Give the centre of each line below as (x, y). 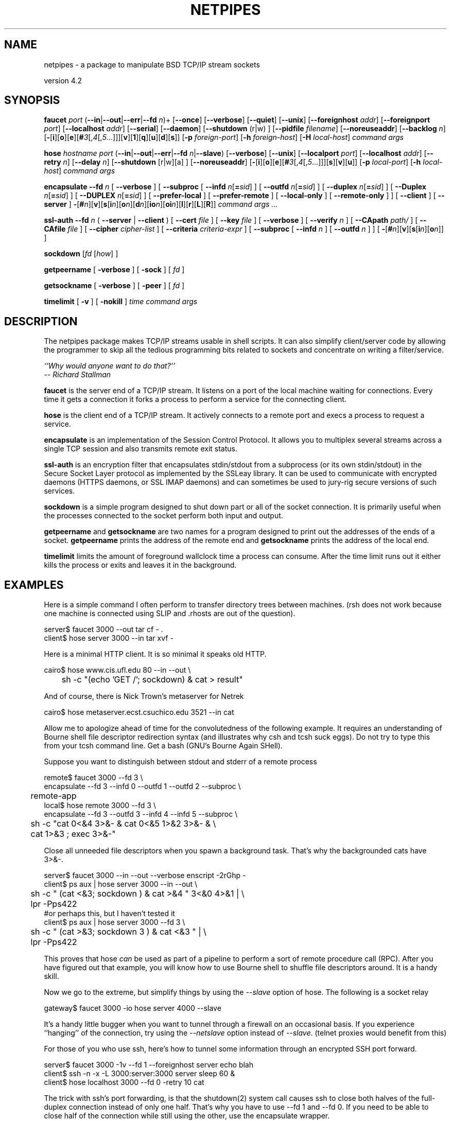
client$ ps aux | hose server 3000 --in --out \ (121, 884)
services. (59, 491)
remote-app (54, 796)
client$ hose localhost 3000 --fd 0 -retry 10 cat (124, 1082)
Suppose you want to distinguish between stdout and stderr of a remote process (180, 762)
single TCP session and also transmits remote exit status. (141, 449)
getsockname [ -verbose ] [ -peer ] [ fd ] (114, 286)
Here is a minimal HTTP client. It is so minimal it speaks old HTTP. (155, 654)
